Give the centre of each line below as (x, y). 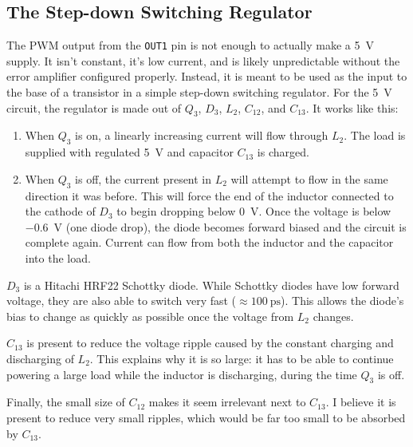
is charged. (283, 152)
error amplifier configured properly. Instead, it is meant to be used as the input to (207, 76)
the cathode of (60, 211)
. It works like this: (352, 107)
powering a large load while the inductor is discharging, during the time (182, 374)
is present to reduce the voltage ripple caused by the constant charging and (210, 343)
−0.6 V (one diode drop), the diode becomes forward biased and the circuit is (216, 226)
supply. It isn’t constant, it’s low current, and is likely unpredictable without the (203, 60)
